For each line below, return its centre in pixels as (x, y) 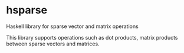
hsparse (27, 10)
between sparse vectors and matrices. (53, 44)
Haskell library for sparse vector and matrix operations (72, 26)
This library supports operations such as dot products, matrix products (92, 37)
